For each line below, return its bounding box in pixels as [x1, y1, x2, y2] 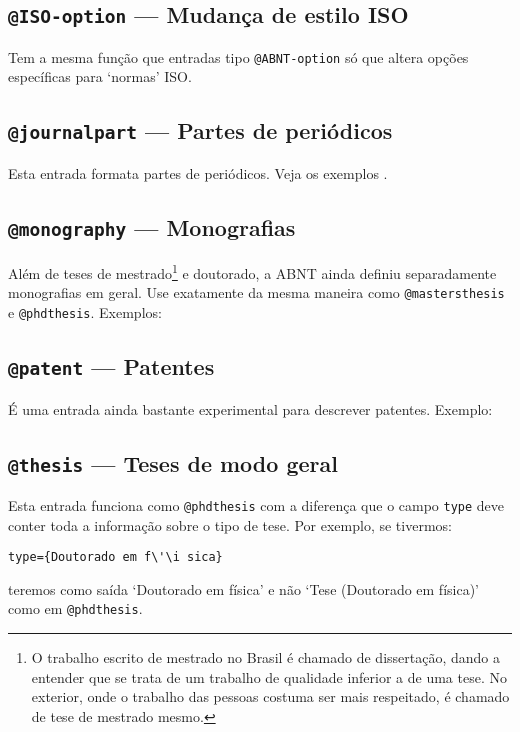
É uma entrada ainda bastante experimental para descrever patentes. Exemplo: [8, 398, 493, 419]
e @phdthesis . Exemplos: [8, 302, 162, 323]
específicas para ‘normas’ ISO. [8, 66, 192, 87]
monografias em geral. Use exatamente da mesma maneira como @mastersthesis [8, 282, 505, 303]
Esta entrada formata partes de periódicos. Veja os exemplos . [8, 162, 388, 183]
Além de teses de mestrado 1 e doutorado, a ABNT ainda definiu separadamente [8, 260, 497, 283]
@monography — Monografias [8, 211, 296, 242]
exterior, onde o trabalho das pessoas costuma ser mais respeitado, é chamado [31, 686, 510, 707]
